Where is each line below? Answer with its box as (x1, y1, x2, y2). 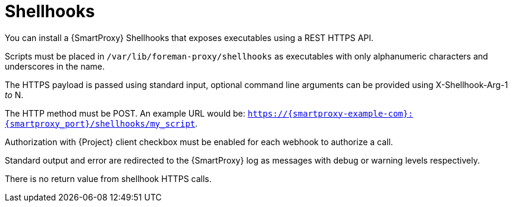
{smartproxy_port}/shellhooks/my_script (5, 118, 196, 128)
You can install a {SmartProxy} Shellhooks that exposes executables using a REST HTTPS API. (5, 32, 374, 43)
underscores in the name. (5, 61, 105, 71)
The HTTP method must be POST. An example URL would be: (5, 108, 246, 118)
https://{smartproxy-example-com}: (247, 108, 413, 118)
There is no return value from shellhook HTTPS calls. (5, 173, 212, 184)
